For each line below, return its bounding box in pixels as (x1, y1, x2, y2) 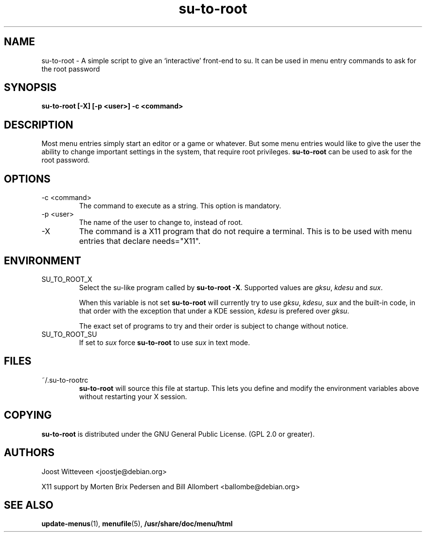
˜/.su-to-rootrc (41, 375, 89, 384)
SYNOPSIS (4, 81, 57, 94)
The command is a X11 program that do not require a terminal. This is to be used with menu (79, 226, 412, 237)
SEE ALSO (4, 499, 53, 511)
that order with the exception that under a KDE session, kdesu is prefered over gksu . (79, 306, 350, 315)
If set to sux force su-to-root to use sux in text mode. (79, 338, 250, 347)
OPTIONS (4, 172, 51, 185)
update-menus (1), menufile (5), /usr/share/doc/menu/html (41, 519, 233, 528)
